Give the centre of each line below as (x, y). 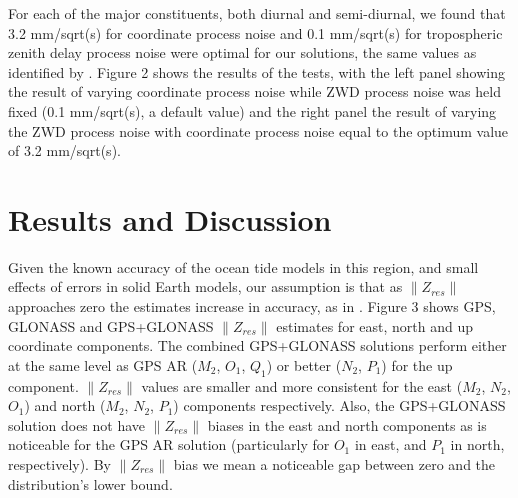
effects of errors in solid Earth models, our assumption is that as (205, 286)
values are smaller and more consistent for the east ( (302, 385)
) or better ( (304, 364)
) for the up (417, 364)
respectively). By (59, 464)
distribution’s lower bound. (90, 483)
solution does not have (77, 424)
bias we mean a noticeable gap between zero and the (334, 464)
